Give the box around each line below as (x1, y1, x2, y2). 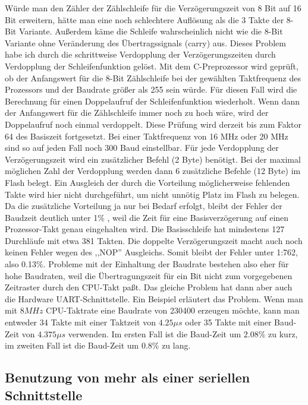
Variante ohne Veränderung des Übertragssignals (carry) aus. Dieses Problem (5, 36, 286, 49)
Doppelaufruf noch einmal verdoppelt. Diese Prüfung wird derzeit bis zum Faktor (5, 118, 302, 130)
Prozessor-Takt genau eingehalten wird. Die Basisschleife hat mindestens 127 (5, 223, 285, 235)
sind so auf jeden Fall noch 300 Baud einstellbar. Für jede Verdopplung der (5, 141, 279, 154)
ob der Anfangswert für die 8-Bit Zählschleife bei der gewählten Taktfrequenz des (5, 71, 301, 84)
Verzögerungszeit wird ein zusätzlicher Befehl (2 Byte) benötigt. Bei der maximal (5, 153, 301, 165)
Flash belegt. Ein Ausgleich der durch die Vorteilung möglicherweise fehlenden (5, 176, 290, 188)
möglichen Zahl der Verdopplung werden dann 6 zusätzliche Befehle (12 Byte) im (5, 164, 301, 177)
